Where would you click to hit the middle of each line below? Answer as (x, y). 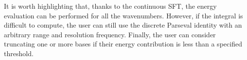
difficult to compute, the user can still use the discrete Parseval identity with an (123, 25)
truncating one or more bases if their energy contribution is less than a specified (123, 44)
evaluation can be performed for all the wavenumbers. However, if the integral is (123, 15)
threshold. (19, 53)
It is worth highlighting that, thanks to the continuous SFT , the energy (110, 6)
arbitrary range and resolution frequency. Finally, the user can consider (110, 34)
